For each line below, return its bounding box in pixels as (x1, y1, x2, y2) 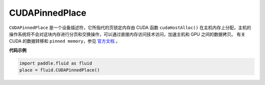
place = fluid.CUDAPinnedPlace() (19, 67, 100, 73)
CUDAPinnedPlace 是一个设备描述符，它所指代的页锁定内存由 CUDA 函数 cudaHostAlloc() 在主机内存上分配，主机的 (9, 25, 251, 30)
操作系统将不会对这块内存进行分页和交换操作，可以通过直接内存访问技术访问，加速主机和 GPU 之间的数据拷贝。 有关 (9, 31, 245, 37)
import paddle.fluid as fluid (19, 60, 92, 66)
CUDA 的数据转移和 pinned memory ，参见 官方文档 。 (9, 38, 120, 44)
